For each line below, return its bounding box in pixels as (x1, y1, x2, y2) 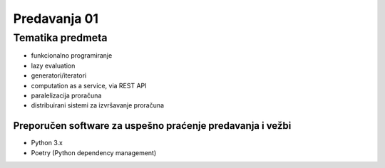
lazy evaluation (31, 61, 76, 70)
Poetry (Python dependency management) (31, 148, 157, 157)
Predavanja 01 (13, 11, 99, 26)
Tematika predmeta (13, 31, 108, 44)
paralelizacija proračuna (31, 91, 102, 100)
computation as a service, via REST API (31, 81, 147, 90)
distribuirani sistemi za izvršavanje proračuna (31, 101, 164, 110)
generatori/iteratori (31, 71, 87, 80)
